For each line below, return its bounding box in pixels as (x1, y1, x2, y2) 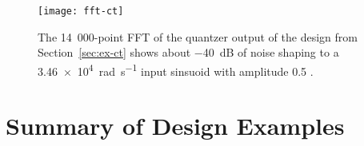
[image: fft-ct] (38, 6, 124, 17)
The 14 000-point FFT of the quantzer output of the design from (38, 28, 358, 45)
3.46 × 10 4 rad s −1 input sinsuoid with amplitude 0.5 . (38, 60, 314, 79)
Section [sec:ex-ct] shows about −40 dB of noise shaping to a (38, 44, 339, 61)
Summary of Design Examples (6, 109, 345, 142)
